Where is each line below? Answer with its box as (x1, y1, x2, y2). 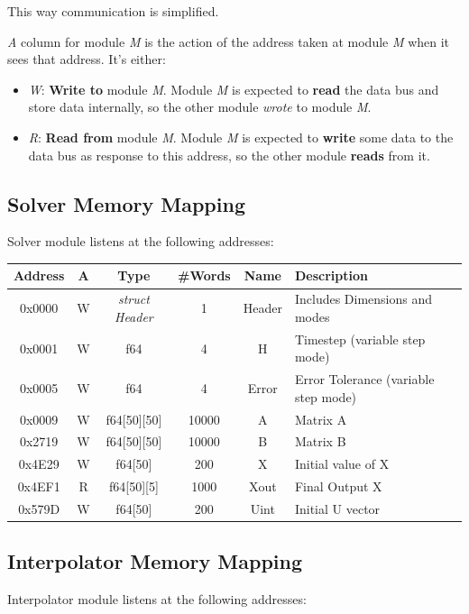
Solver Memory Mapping (7, 189, 245, 217)
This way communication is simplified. (7, 2, 219, 20)
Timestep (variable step (294, 329, 426, 348)
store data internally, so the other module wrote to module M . (28, 97, 372, 116)
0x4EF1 (17, 477, 60, 496)
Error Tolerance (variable (294, 370, 435, 389)
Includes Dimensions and (294, 289, 433, 308)
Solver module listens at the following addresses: (7, 232, 274, 251)
